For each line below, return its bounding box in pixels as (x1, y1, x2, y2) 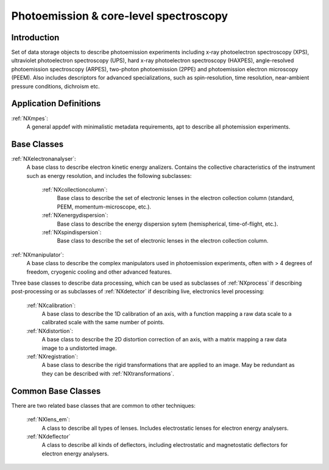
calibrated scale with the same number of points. (41, 319, 164, 326)
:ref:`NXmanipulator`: (11, 251, 64, 258)
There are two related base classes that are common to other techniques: (11, 402, 196, 409)
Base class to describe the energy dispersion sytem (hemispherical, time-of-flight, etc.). (57, 220, 278, 227)
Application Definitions (11, 98, 101, 109)
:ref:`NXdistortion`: (26, 327, 73, 335)
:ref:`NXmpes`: (11, 115, 49, 122)
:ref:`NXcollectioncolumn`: (41, 186, 108, 193)
